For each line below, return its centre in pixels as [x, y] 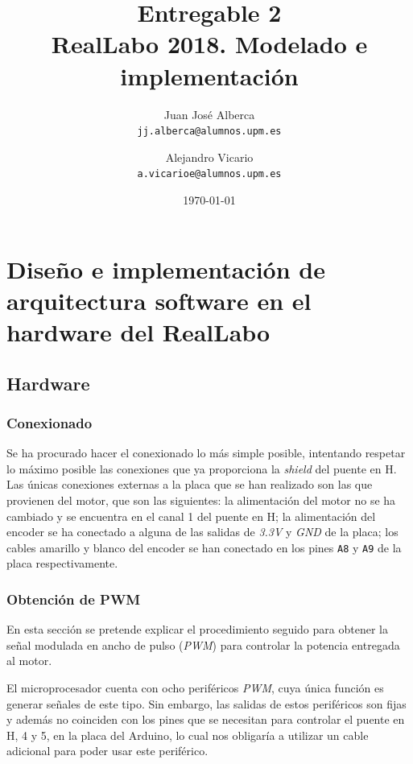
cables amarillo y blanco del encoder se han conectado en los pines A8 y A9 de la [204, 547]
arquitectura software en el [159, 300]
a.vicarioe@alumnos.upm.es [209, 174]
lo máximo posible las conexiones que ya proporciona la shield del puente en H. [202, 468]
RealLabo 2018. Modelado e [209, 44]
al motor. [29, 661]
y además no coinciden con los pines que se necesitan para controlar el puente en [206, 719]
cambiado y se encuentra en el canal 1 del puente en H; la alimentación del [191, 516]
